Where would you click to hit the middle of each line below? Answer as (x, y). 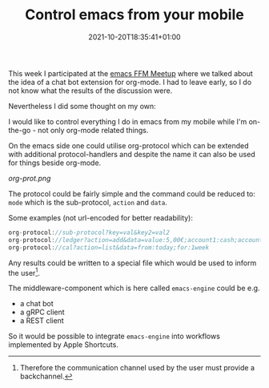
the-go (20, 130)
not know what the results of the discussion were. (90, 91)
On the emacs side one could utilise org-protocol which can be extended (128, 145)
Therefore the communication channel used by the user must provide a (137, 368)
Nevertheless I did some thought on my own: (82, 106)
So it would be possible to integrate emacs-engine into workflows (114, 336)
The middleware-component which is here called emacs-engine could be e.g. (134, 288)
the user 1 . (24, 272)
